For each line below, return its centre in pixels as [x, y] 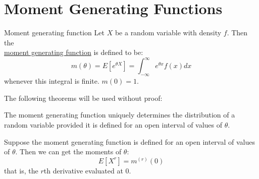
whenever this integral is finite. [52, 81]
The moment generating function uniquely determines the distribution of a [120, 115]
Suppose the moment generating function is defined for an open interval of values [129, 141]
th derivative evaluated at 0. [87, 170]
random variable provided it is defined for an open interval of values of [113, 124]
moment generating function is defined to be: [74, 52]
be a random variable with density [168, 33]
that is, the [21, 170]
